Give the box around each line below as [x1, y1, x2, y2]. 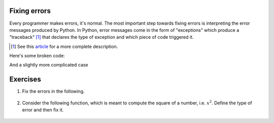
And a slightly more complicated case [9, 62, 88, 68]
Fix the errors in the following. [22, 88, 85, 94]
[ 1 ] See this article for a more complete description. [11, 43, 118, 49]
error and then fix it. [22, 107, 64, 113]
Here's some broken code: [9, 53, 65, 59]
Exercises [9, 75, 42, 84]
